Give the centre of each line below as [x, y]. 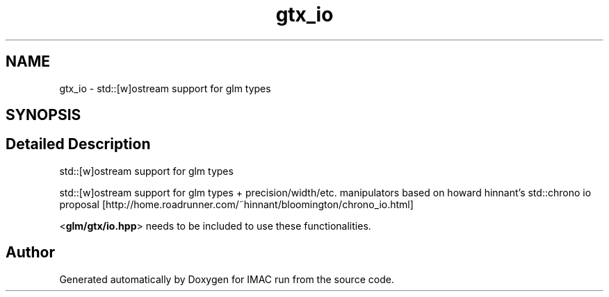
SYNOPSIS [43, 115]
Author [30, 253]
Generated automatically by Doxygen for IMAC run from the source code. [227, 279]
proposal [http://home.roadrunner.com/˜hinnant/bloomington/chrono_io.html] [236, 204]
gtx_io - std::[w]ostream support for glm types [165, 88]
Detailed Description [78, 144]
